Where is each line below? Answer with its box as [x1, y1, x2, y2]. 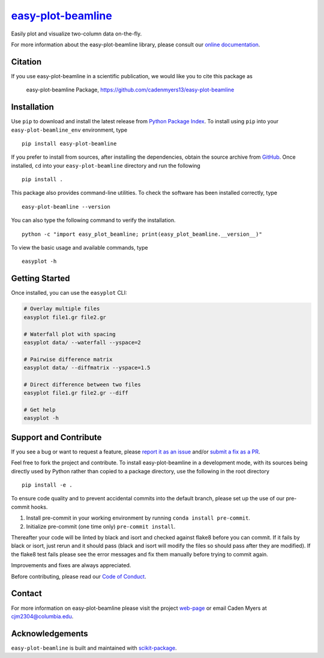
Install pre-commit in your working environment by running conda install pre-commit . [26, 514, 250, 521]
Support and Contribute [11, 432, 102, 442]
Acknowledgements [11, 629, 88, 639]
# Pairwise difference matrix [23, 355, 113, 363]
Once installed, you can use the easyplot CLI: [11, 289, 127, 297]
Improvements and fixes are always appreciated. [11, 562, 131, 569]
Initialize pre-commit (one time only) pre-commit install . [26, 523, 176, 530]
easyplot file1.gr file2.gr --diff [23, 390, 128, 396]
